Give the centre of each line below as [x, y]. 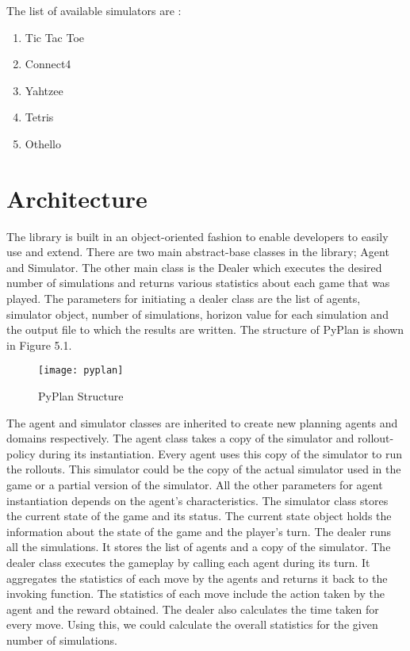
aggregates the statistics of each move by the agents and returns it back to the [197, 578]
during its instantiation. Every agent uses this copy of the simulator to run [221, 453]
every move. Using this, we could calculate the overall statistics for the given [192, 624]
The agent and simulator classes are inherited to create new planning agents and [202, 422]
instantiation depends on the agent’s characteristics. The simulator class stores [197, 500]
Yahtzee [44, 90]
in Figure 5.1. [39, 345]
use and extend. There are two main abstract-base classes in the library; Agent [198, 252]
